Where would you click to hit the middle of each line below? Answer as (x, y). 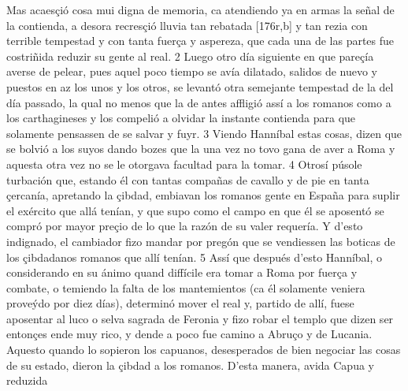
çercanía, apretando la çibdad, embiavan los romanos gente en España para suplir (203, 195)
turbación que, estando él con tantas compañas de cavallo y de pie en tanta (188, 179)
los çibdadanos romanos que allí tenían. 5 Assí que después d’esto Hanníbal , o (195, 257)
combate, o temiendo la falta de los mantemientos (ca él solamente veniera (186, 287)
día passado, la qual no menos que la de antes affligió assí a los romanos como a (199, 102)
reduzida (27, 380)
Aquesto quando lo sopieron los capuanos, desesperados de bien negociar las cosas (204, 350)
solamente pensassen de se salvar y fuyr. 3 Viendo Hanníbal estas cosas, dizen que (204, 133)
